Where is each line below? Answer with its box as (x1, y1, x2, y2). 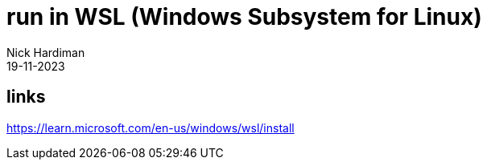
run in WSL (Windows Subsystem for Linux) (6, 3, 482, 30)
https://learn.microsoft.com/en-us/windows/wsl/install (6, 120, 295, 135)
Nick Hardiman (6, 45, 85, 59)
